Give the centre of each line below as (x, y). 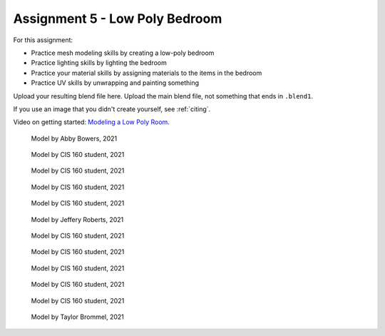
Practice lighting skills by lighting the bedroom (99, 63)
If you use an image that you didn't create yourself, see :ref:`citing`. (112, 109)
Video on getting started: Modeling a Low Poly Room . (92, 122)
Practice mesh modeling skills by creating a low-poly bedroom (123, 53)
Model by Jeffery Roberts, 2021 (77, 219)
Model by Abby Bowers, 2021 (74, 138)
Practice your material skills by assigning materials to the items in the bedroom (147, 73)
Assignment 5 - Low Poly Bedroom (118, 19)
